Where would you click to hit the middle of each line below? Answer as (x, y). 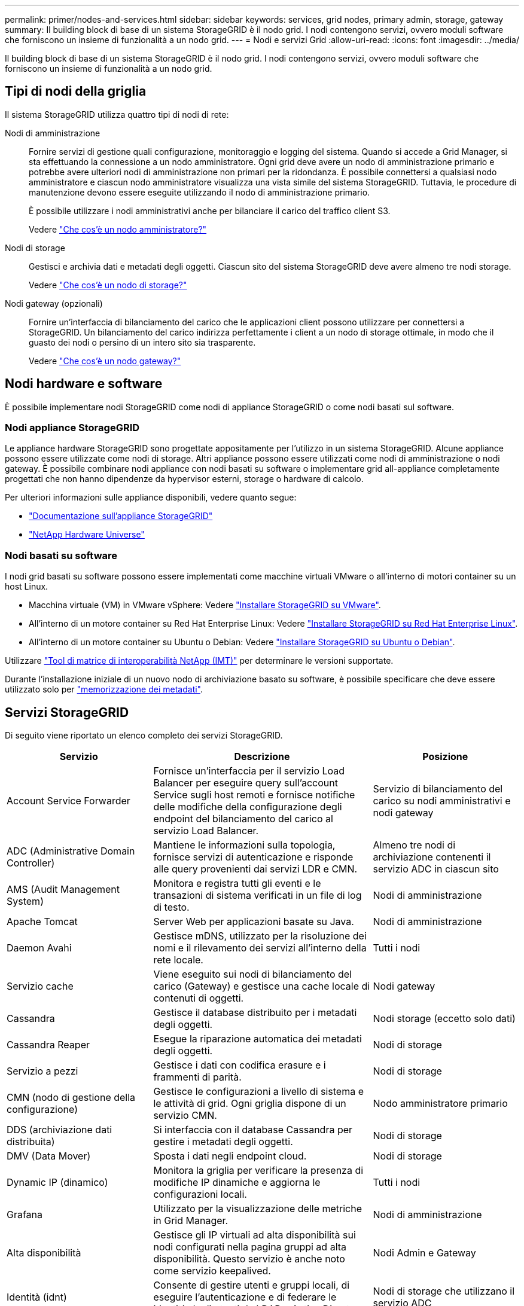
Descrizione (262, 757)
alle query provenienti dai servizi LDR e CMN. (255, 869)
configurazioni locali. (200, 1194)
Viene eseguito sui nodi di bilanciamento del (252, 974)
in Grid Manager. (191, 1221)
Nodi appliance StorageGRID (72, 428)
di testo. (171, 907)
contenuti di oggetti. (199, 998)
